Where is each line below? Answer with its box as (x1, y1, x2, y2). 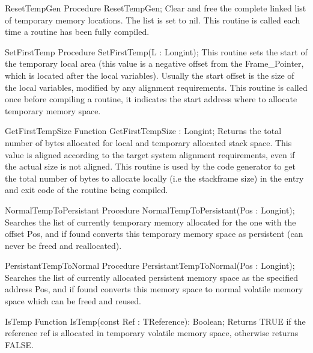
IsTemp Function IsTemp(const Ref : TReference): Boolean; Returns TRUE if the (5, 315, 306, 327)
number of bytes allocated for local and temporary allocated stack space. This (5, 136, 292, 149)
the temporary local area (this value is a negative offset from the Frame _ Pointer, (5, 57, 304, 70)
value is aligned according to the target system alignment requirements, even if (5, 148, 295, 161)
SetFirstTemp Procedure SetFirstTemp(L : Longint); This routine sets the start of (5, 45, 308, 58)
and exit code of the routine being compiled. (5, 183, 168, 196)
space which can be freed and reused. (5, 295, 141, 307)
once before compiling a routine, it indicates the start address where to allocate (5, 93, 297, 105)
